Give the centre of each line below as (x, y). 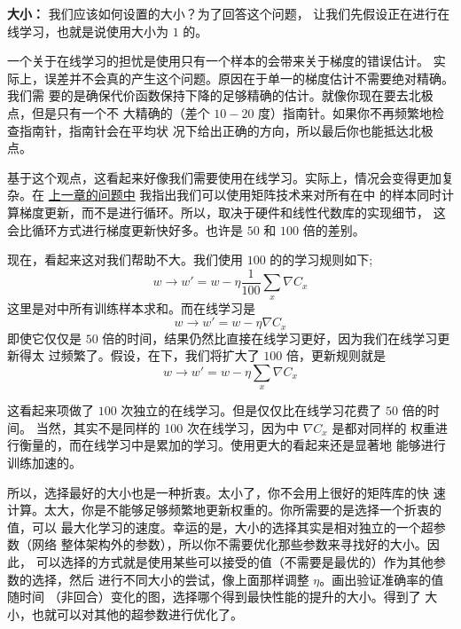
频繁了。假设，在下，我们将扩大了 (160, 355)
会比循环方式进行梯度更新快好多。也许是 (125, 229)
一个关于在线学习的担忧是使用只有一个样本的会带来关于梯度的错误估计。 (218, 61)
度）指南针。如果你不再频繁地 (345, 112)
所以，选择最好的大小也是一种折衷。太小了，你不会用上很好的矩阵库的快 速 (227, 492)
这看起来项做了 (51, 410)
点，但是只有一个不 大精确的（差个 (109, 112)
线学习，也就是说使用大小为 (88, 31)
